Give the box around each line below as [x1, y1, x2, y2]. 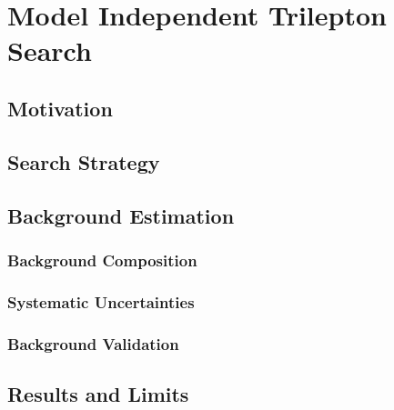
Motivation [7, 94, 113, 122]
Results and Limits [7, 379, 189, 407]
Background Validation [7, 332, 179, 355]
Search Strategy [7, 147, 160, 175]
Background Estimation [7, 201, 235, 229]
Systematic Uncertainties [7, 290, 195, 313]
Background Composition [7, 248, 197, 271]
